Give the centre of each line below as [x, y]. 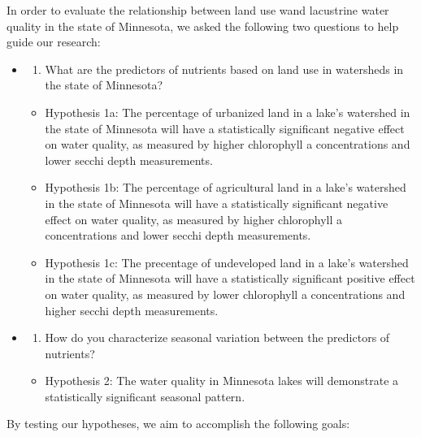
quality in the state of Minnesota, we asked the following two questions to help [203, 26]
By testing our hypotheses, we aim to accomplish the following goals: [178, 424]
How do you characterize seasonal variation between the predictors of [217, 337]
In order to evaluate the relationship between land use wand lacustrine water [198, 10]
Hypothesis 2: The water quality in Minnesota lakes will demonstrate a [222, 381]
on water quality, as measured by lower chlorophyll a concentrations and [225, 294]
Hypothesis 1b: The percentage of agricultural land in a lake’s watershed [226, 187]
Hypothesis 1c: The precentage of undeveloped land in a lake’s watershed [227, 262]
